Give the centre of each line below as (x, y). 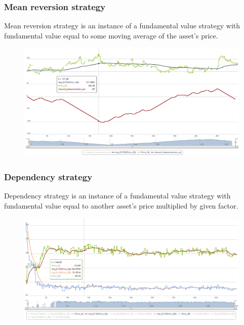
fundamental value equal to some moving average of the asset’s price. (111, 35)
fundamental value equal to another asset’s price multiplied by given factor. (121, 205)
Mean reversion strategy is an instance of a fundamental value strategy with (122, 26)
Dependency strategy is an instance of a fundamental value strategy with (117, 195)
